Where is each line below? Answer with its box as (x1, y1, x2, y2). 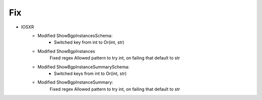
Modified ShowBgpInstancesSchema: (37, 33, 113, 38)
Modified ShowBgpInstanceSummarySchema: (37, 64, 130, 70)
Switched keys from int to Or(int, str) (54, 70, 127, 76)
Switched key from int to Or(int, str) (54, 39, 125, 45)
